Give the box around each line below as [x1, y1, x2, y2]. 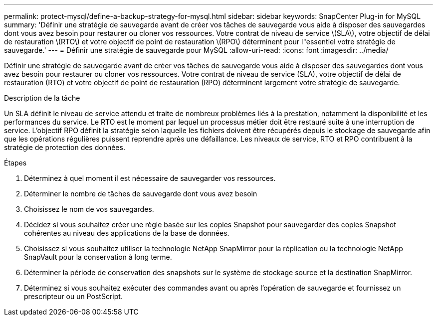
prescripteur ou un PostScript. [24, 292, 123, 301]
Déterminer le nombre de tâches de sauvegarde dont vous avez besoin [24, 189, 257, 198]
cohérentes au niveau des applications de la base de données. [24, 229, 229, 237]
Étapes [4, 159, 27, 167]
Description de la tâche [4, 94, 80, 102]
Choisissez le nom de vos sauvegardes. [24, 205, 154, 213]
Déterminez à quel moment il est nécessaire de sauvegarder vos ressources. [24, 174, 276, 182]
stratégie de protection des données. [4, 143, 125, 152]
